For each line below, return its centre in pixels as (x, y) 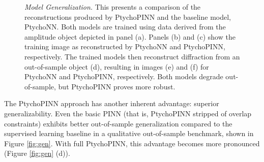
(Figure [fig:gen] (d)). (37, 153)
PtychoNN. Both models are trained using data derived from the (125, 27)
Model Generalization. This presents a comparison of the (113, 7)
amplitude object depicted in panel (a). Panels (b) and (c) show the (130, 36)
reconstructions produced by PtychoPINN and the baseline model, (128, 17)
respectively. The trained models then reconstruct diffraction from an (132, 56)
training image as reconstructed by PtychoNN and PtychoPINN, (125, 46)
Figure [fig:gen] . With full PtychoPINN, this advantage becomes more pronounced (132, 143)
